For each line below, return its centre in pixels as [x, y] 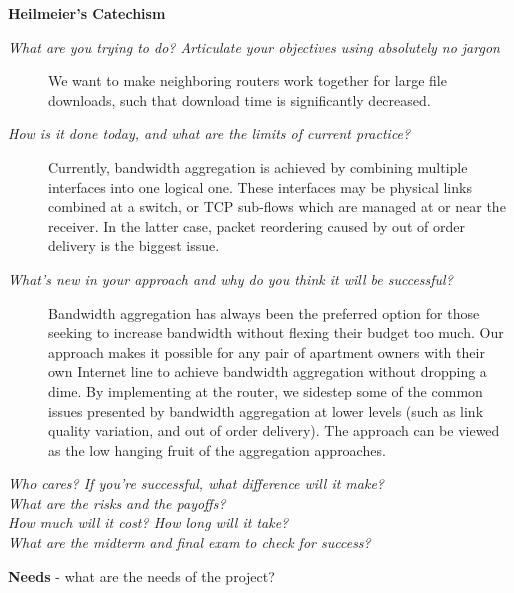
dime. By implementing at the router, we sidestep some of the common [265, 390]
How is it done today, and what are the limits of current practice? [209, 133]
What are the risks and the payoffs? [117, 502]
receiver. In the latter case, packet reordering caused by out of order [256, 225]
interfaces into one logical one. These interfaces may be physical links [260, 186]
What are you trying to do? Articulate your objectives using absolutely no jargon [254, 46]
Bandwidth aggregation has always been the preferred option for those [264, 312]
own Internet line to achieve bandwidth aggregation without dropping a [267, 371]
